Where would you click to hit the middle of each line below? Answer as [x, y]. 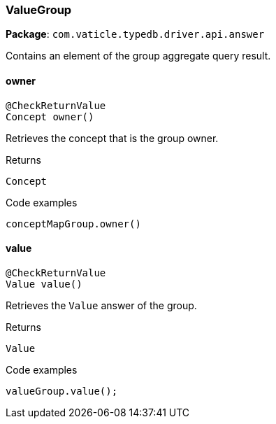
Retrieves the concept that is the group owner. [112, 138]
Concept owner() [50, 116]
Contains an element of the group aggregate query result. [138, 56]
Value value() [44, 284]
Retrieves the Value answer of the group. [101, 305]
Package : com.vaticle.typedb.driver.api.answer [135, 34]
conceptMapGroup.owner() [73, 224]
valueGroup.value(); [62, 391]
